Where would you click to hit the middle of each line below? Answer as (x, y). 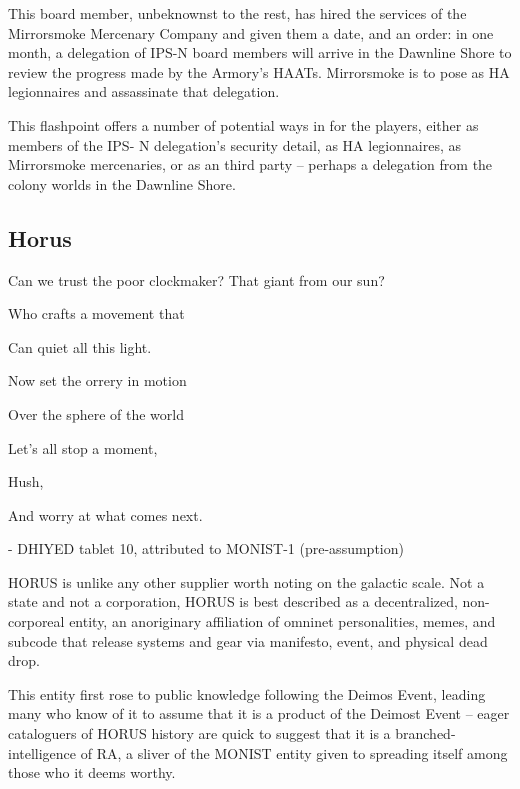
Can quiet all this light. (80, 346)
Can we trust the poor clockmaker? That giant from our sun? (196, 279)
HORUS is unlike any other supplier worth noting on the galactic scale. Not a (246, 581)
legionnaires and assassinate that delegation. (144, 91)
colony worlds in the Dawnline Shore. (122, 183)
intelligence (42, 752)
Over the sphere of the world (96, 413)
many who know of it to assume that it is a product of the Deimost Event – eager (259, 713)
